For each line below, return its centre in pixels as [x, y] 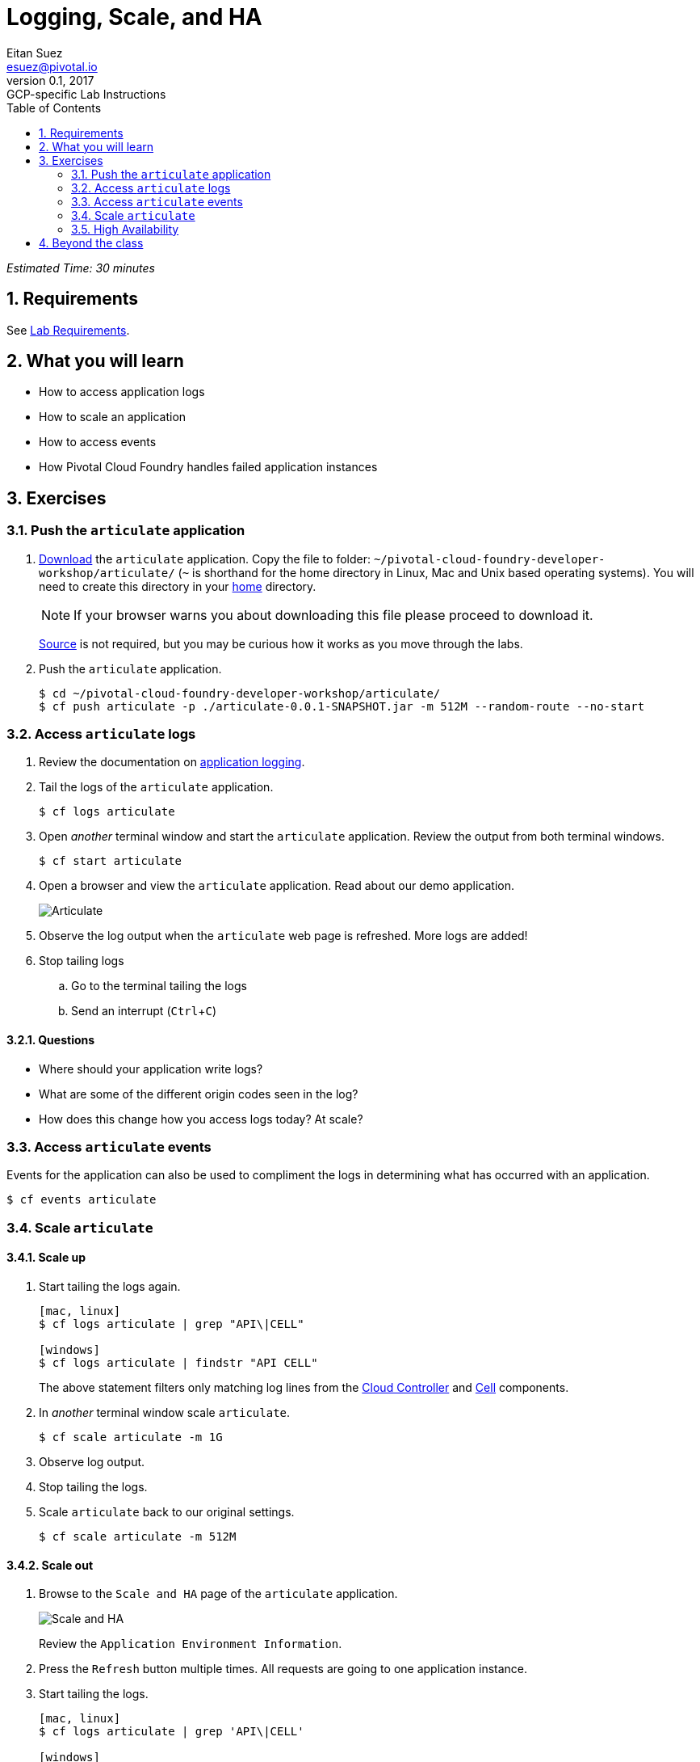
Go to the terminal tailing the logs [159, 986]
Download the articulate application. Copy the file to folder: [205, 559]
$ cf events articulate [82, 1200]
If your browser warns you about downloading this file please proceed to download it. [333, 615]
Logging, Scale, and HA [134, 17]
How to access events [98, 442]
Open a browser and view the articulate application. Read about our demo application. [277, 886]
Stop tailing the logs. [93, 1486]
